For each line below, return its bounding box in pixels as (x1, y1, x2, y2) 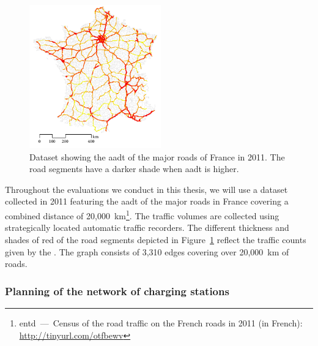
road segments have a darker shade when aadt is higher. (29, 162, 239, 175)
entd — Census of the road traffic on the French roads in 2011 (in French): (19, 316, 303, 329)
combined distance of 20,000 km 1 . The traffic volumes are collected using (5, 208, 279, 222)
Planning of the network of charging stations (5, 283, 229, 298)
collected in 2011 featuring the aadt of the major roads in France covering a (5, 195, 289, 208)
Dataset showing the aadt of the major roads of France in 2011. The (29, 150, 285, 163)
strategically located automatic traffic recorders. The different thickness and (5, 221, 289, 234)
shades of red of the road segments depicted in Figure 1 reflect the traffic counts (5, 233, 306, 246)
